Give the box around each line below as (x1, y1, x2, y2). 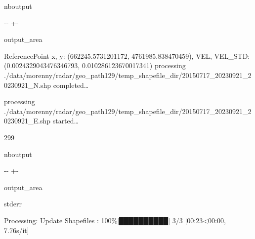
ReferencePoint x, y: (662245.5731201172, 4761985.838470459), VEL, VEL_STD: (4, 50, 250, 61)
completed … (53, 80, 89, 90)
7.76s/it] (4, 225, 29, 235)
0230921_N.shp (4, 80, 51, 90)
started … (52, 116, 79, 126)
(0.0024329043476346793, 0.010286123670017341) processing (4, 60, 186, 71)
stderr (4, 199, 22, 209)
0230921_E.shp (4, 116, 51, 126)
